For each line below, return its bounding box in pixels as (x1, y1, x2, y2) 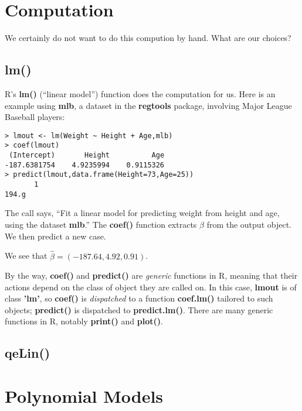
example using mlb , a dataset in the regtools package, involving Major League (5, 99, 292, 111)
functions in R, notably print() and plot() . (5, 315, 163, 327)
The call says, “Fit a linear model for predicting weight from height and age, (5, 207, 280, 219)
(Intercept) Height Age (9, 151, 165, 160)
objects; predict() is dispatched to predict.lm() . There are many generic (5, 303, 273, 316)
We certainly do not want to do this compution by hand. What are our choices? (5, 32, 291, 44)
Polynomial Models (5, 384, 164, 408)
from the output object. (206, 218, 291, 231)
